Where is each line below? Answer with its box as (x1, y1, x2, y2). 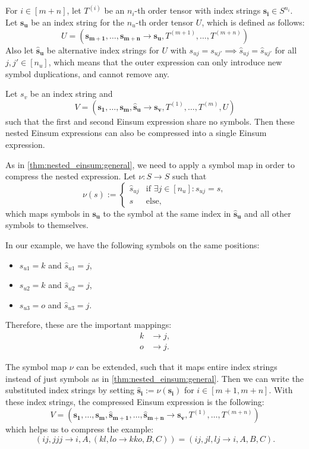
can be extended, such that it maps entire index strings (76, 361, 278, 373)
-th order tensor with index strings (134, 4, 261, 17)
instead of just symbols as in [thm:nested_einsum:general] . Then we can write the (5, 372, 304, 384)
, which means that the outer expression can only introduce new (48, 56, 282, 68)
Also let (5, 43, 34, 56)
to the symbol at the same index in (103, 207, 231, 219)
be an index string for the (31, 16, 125, 29)
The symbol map (5, 361, 67, 373)
